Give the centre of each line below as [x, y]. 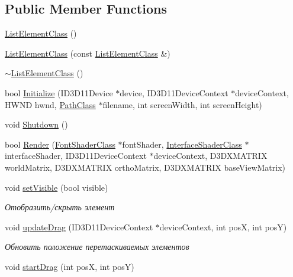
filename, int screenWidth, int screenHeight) [182, 104]
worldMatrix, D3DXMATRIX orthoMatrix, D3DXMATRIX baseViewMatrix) [145, 167]
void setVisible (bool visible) [57, 187]
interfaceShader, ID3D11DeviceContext [76, 156]
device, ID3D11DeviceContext [174, 92]
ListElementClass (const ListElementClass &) [88, 53]
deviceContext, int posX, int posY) [223, 227]
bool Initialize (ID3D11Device [59, 92]
